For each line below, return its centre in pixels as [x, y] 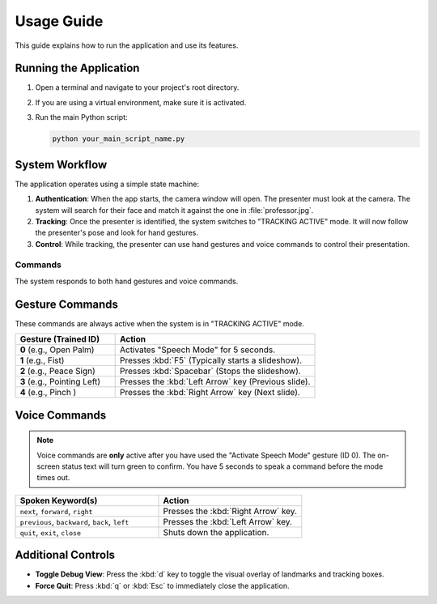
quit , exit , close [50, 532]
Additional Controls [65, 555]
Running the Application [77, 68]
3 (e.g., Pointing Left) [60, 382]
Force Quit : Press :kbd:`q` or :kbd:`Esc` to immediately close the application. [162, 585]
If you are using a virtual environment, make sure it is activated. [141, 102]
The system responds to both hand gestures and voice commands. [127, 281]
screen [49, 466]
